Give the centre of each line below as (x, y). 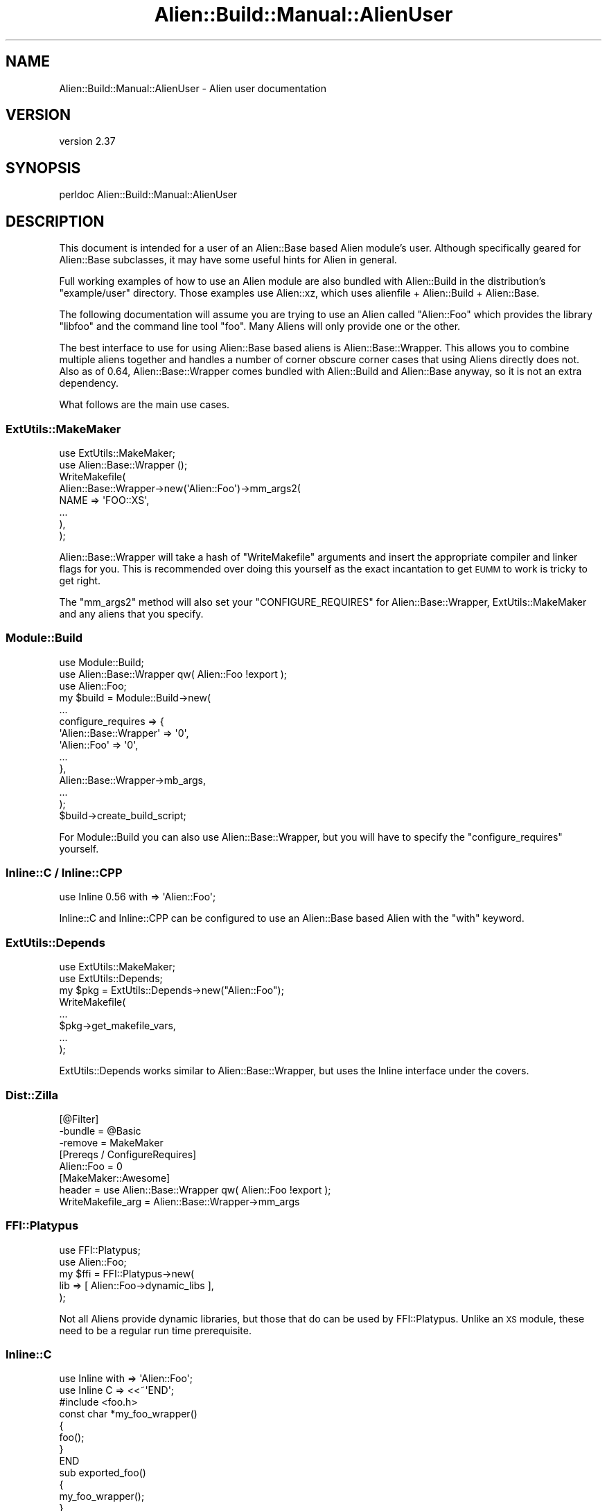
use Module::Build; (102, 662)
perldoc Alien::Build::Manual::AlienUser (148, 195)
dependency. (89, 383)
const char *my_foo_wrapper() (128, 1414)
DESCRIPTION (55, 221)
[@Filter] (79, 1119)
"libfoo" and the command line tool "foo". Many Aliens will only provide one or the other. (260, 326)
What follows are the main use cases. (144, 405)
